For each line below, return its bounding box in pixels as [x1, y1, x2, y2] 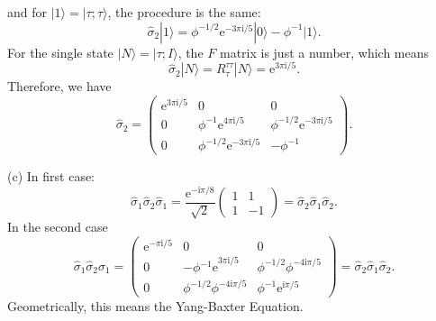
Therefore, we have [7, 77, 112, 96]
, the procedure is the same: [107, 3, 261, 21]
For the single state [7, 42, 114, 61]
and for [7, 3, 48, 21]
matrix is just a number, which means [219, 42, 430, 61]
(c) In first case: [7, 167, 95, 186]
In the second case [7, 217, 108, 236]
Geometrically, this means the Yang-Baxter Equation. [7, 297, 304, 316]
